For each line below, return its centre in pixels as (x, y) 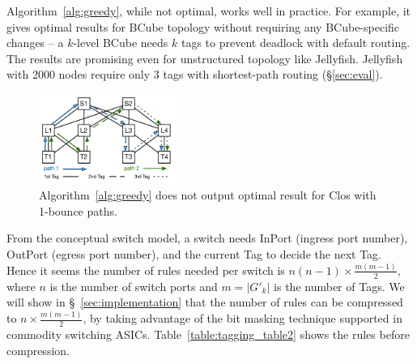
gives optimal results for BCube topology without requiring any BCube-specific (203, 26)
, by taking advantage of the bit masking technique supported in (243, 318)
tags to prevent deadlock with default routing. (296, 43)
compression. (38, 350)
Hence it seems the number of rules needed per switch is (146, 270)
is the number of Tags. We (339, 286)
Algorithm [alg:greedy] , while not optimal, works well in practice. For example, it (209, 11)
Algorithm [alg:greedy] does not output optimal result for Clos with (208, 195)
